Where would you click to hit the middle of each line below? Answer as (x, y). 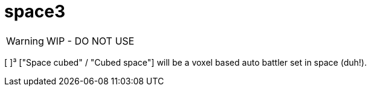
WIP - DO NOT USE (90, 41)
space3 (35, 11)
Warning (25, 41)
